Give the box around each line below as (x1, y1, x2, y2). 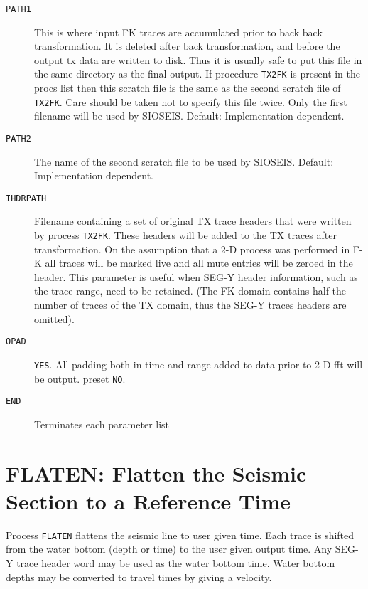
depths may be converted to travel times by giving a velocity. (6, 569, 272, 584)
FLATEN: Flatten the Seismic (6, 458, 307, 487)
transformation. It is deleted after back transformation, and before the (34, 38, 340, 53)
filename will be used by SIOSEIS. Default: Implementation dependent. (34, 108, 345, 123)
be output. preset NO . (34, 371, 126, 386)
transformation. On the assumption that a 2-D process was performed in (34, 241, 350, 256)
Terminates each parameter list (34, 416, 170, 431)
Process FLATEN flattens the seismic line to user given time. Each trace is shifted (6, 527, 355, 542)
